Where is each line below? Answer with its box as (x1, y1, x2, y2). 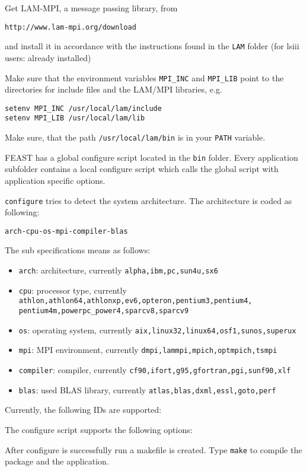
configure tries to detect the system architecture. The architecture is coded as (5, 194, 292, 206)
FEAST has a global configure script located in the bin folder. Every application (5, 151, 298, 163)
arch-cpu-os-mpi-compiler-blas (5, 227, 128, 235)
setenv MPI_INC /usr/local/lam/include (5, 104, 162, 113)
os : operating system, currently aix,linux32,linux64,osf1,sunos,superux (18, 323, 296, 336)
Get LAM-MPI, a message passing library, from (5, 2, 178, 14)
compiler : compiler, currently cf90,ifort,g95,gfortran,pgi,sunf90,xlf (18, 364, 291, 375)
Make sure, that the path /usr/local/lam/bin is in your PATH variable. (5, 131, 266, 144)
